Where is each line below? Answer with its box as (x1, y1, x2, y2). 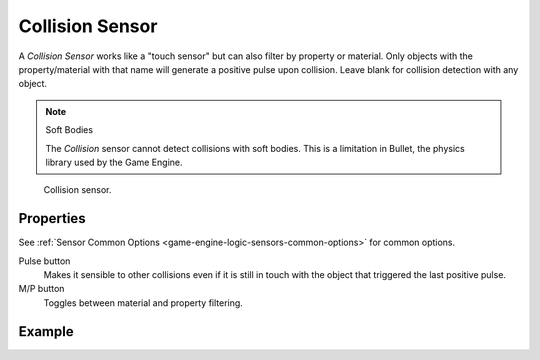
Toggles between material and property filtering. (43, 296, 244, 309)
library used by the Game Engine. (45, 156, 183, 168)
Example (18, 323, 74, 340)
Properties (18, 210, 86, 227)
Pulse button (18, 255, 71, 267)
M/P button (18, 283, 65, 295)
